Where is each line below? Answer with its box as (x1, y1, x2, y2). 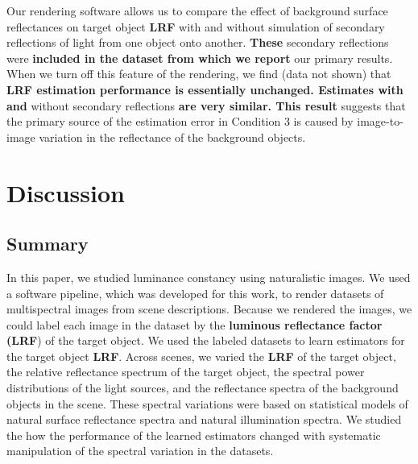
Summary (6, 231, 89, 256)
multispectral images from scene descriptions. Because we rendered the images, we (6, 300, 412, 317)
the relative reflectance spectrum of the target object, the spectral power (6, 363, 365, 380)
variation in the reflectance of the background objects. (39, 128, 306, 145)
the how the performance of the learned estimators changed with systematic (6, 426, 381, 443)
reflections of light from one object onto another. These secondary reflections (6, 34, 389, 51)
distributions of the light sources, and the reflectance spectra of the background (6, 379, 399, 396)
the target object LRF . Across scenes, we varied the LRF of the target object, (6, 347, 396, 364)
